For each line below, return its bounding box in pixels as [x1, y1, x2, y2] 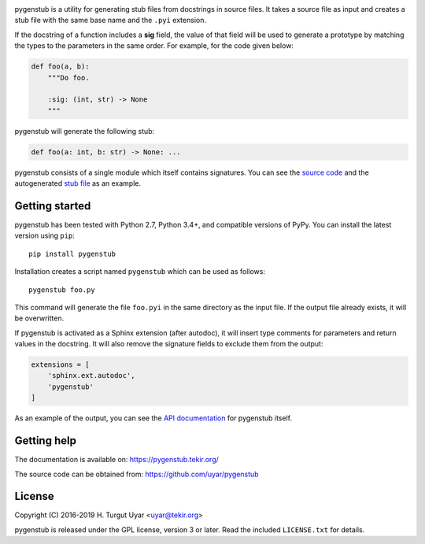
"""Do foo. [47, 73, 90, 82]
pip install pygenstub [28, 249, 116, 258]
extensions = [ [31, 361, 90, 369]
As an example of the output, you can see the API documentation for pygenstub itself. [14, 413, 293, 423]
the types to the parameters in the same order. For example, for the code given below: [14, 41, 294, 50]
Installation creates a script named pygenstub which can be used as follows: [14, 267, 265, 276]
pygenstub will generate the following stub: [14, 126, 155, 135]
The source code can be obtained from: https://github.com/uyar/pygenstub [14, 469, 259, 479]
